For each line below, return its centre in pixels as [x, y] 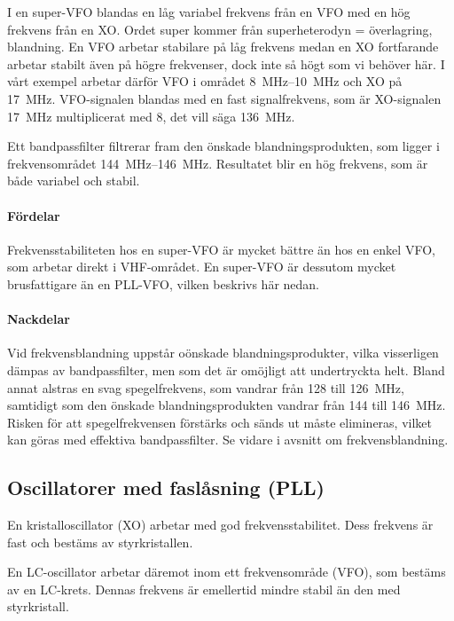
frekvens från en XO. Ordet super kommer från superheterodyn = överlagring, [220, 29]
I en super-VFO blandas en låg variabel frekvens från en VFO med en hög [209, 12]
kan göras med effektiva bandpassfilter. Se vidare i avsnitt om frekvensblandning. [228, 440]
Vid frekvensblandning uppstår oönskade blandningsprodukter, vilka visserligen [223, 353]
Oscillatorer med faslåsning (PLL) [166, 487]
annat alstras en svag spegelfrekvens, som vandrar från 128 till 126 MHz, [206, 387]
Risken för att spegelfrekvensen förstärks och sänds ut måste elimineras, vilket [219, 422]
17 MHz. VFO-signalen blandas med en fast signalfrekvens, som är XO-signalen [224, 98]
